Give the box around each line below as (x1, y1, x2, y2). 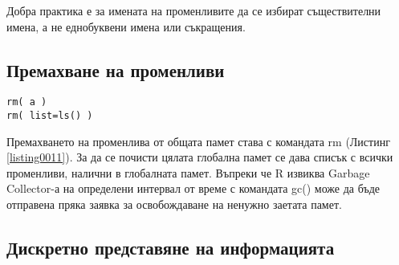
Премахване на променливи (6, 57, 225, 82)
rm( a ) (6, 96, 47, 108)
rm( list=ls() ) (6, 110, 93, 122)
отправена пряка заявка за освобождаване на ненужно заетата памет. (6, 196, 342, 213)
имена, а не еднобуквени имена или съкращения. (6, 18, 246, 35)
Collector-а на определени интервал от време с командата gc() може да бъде (6, 180, 381, 197)
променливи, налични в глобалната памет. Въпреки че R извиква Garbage (6, 164, 370, 181)
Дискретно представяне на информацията (6, 235, 335, 260)
